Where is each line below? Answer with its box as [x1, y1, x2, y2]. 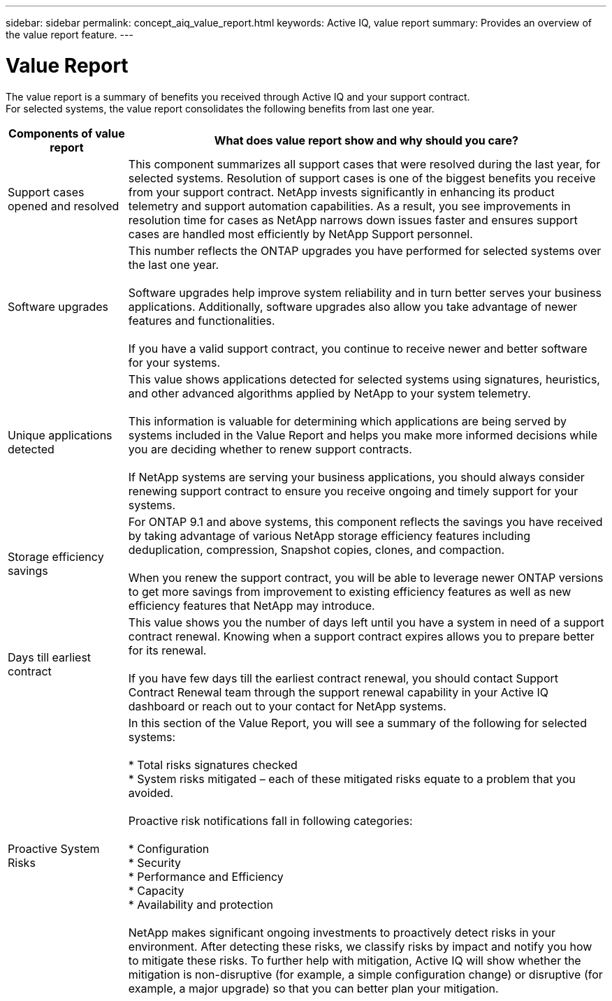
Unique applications [8, 428, 112, 442]
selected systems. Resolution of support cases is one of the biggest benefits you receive [128, 170, 596, 185]
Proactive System [8, 841, 100, 856]
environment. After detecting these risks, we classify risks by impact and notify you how [128, 939, 592, 953]
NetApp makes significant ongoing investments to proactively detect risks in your [128, 925, 556, 940]
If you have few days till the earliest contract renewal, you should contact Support [128, 671, 559, 685]
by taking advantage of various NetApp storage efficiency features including [128, 528, 531, 543]
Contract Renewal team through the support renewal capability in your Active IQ [128, 685, 549, 699]
